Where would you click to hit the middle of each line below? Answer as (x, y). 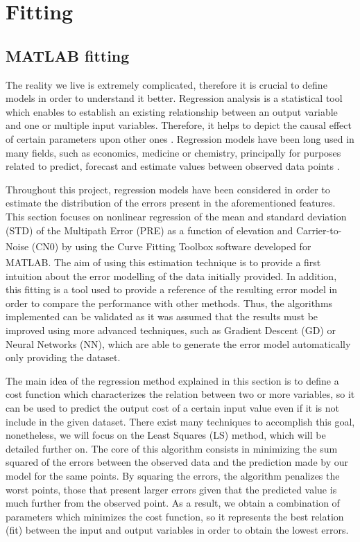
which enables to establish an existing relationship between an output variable (172, 111)
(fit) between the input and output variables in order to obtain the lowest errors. (177, 530)
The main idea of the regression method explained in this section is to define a (172, 380)
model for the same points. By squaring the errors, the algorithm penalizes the (173, 475)
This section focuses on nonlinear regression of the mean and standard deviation (176, 216)
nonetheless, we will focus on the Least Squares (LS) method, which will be (166, 435)
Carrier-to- (319, 230)
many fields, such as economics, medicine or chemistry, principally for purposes (173, 152)
